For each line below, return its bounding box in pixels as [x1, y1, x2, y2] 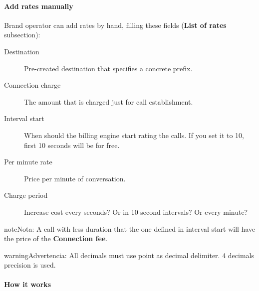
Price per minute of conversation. [24, 173, 126, 183]
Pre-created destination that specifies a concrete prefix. [24, 63, 193, 73]
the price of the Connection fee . [4, 233, 108, 244]
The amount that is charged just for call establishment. [24, 96, 193, 107]
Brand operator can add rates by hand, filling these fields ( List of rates [4, 19, 227, 30]
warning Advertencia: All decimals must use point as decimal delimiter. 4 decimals [4, 250, 254, 260]
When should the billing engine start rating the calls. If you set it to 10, [24, 130, 245, 140]
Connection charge [4, 80, 61, 90]
